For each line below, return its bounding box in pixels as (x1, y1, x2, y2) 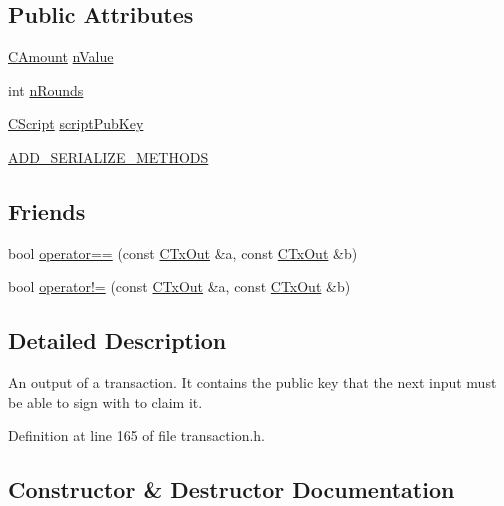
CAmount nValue (8, 46, 114, 67)
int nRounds (8, 79, 84, 100)
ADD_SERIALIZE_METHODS (8, 146, 209, 167)
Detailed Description (8, 325, 227, 356)
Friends (8, 195, 86, 226)
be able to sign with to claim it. (8, 391, 203, 412)
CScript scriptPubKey (8, 113, 144, 134)
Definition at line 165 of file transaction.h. (8, 425, 266, 446)
